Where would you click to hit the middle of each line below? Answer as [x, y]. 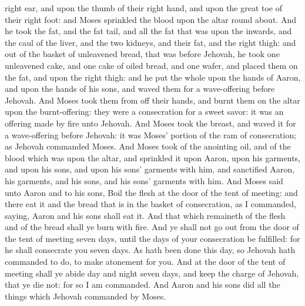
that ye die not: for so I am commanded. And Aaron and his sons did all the [143, 285]
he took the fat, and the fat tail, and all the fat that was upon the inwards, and [148, 31]
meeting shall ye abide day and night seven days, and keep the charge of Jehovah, [152, 273]
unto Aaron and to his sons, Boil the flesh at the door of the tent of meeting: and [151, 192]
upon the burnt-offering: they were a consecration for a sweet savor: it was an [144, 112]
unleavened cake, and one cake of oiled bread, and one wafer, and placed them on [151, 65]
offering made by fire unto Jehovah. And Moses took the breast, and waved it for [150, 123]
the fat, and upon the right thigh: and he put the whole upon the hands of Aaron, [153, 77]
